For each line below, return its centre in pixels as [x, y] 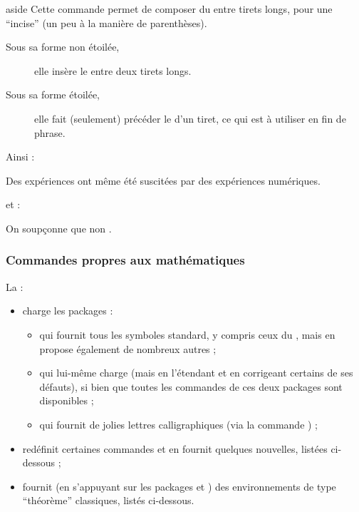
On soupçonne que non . [59, 228]
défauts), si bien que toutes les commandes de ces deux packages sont [191, 386]
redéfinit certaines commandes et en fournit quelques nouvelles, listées [175, 448]
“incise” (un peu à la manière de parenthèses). [106, 22]
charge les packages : [68, 311]
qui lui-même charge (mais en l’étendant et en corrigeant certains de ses [196, 373]
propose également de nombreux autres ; [128, 348]
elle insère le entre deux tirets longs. [113, 70]
